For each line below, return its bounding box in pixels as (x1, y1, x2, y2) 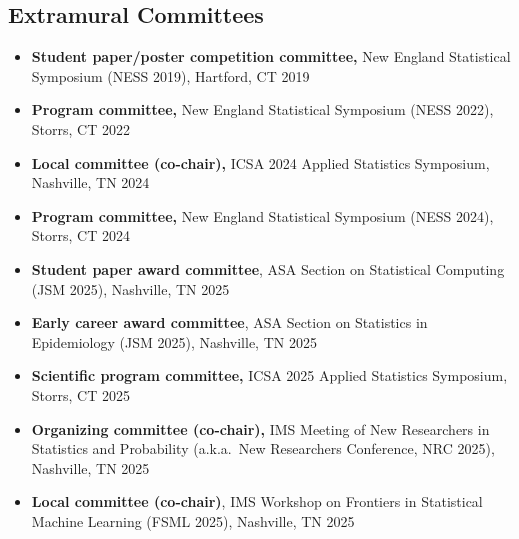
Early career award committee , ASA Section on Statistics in (31, 312, 428, 333)
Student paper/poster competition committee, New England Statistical (31, 46, 511, 67)
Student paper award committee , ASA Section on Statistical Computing (31, 258, 505, 279)
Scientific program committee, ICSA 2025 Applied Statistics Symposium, (31, 365, 508, 386)
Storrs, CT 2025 (31, 384, 130, 405)
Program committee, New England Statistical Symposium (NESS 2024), (31, 205, 494, 226)
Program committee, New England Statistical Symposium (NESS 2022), (31, 99, 494, 120)
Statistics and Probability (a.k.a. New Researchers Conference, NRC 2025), (31, 438, 495, 459)
